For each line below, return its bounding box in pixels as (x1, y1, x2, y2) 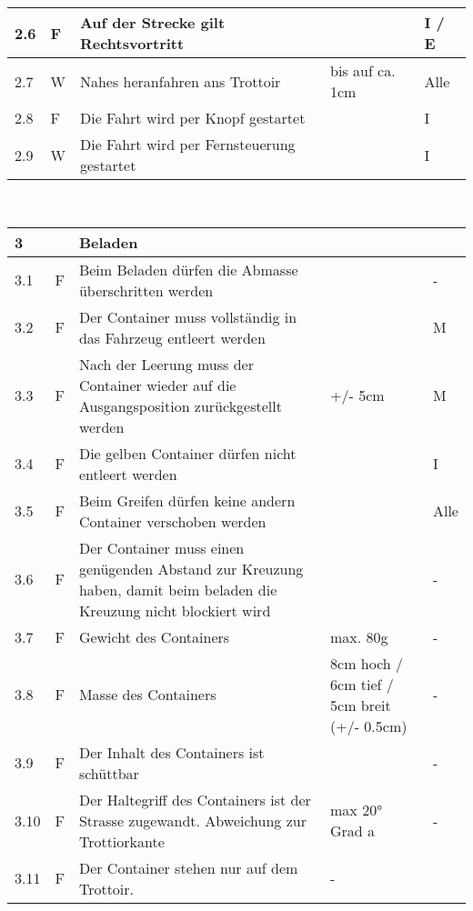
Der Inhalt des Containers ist (78, 741, 265, 763)
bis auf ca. (330, 60, 396, 81)
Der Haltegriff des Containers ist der (78, 788, 311, 810)
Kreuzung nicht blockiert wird (78, 599, 271, 621)
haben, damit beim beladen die (78, 578, 277, 600)
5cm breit (330, 694, 391, 716)
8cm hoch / (330, 652, 404, 674)
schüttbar (78, 762, 139, 784)
